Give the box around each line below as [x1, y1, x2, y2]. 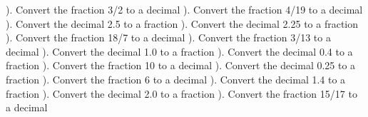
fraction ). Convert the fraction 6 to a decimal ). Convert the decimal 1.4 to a [6, 71, 346, 86]
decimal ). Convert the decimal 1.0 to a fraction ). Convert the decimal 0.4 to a [6, 44, 353, 58]
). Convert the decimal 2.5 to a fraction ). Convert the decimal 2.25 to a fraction [6, 16, 359, 31]
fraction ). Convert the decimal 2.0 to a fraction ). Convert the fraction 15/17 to [6, 86, 357, 101]
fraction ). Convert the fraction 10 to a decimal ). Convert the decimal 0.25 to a [6, 58, 356, 73]
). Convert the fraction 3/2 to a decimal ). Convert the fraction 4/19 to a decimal [6, 2, 363, 16]
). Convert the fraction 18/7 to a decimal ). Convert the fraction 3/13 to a [6, 30, 331, 45]
